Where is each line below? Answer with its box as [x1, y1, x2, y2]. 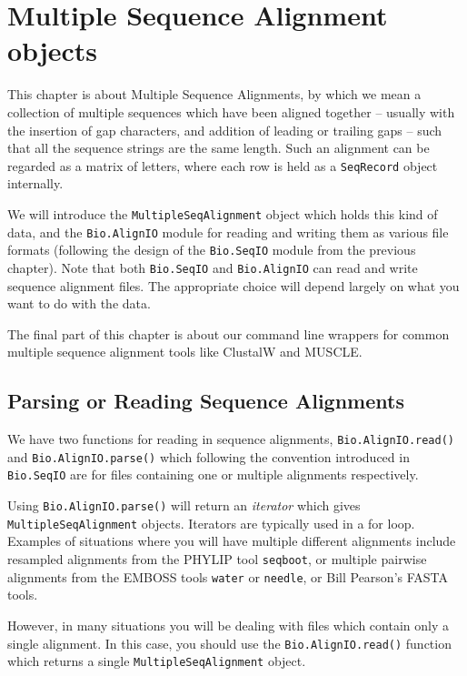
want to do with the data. [7, 294, 151, 313]
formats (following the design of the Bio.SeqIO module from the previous [7, 240, 416, 259]
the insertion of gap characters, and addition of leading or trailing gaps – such [7, 120, 442, 139]
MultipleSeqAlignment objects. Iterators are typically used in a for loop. [7, 513, 415, 532]
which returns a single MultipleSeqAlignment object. [7, 651, 306, 671]
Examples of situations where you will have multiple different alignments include [7, 531, 456, 550]
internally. [7, 174, 64, 193]
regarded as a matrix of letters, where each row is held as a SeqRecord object [7, 156, 438, 175]
